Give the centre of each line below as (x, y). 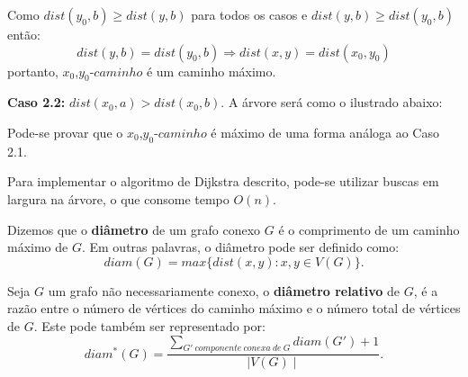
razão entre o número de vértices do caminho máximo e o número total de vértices (234, 308)
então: (24, 34)
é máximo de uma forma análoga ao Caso (325, 132)
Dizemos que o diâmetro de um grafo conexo (134, 229)
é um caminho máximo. (211, 71)
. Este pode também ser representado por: (149, 325)
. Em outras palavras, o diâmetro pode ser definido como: (240, 247)
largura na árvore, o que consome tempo (118, 198)
